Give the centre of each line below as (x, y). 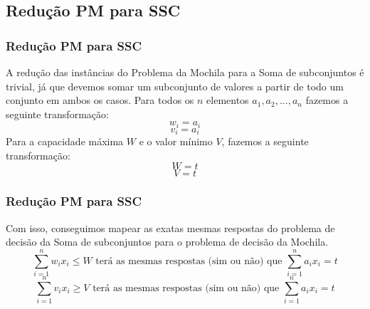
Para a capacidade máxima (65, 141)
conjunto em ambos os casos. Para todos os (100, 100)
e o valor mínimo (176, 141)
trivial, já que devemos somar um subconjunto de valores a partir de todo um (175, 86)
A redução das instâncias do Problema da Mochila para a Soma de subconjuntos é (185, 72)
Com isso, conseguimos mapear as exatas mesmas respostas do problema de (170, 227)
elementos (228, 100)
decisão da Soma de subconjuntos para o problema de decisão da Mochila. (167, 242)
